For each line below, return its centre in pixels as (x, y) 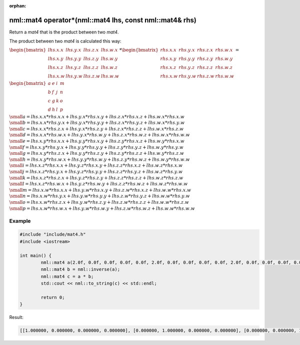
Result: (16, 318)
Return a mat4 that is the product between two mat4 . (64, 32)
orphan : (18, 6)
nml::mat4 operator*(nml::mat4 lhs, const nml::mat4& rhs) (103, 20)
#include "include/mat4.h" (53, 234)
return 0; (53, 297)
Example (20, 221)
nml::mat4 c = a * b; (67, 276)
